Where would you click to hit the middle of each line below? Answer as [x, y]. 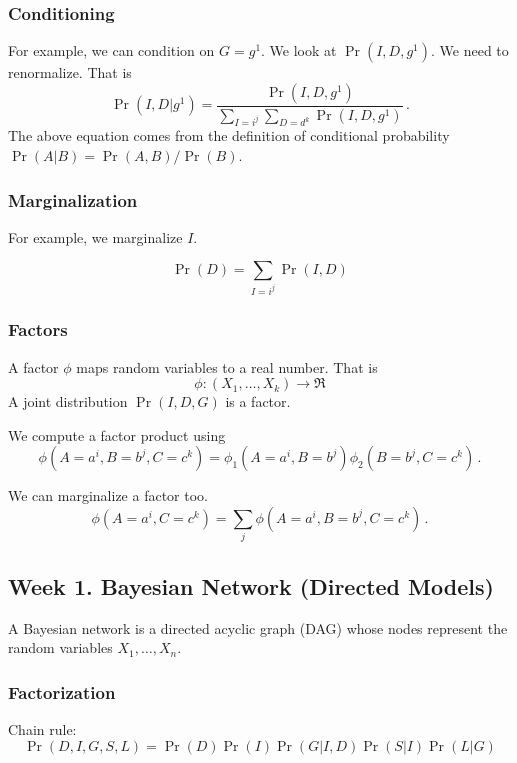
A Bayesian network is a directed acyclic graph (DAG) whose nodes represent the [258, 627]
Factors [38, 329]
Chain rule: [42, 728]
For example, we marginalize [95, 236]
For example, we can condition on [111, 50]
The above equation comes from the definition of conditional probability [229, 135]
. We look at [299, 50]
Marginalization [73, 199]
